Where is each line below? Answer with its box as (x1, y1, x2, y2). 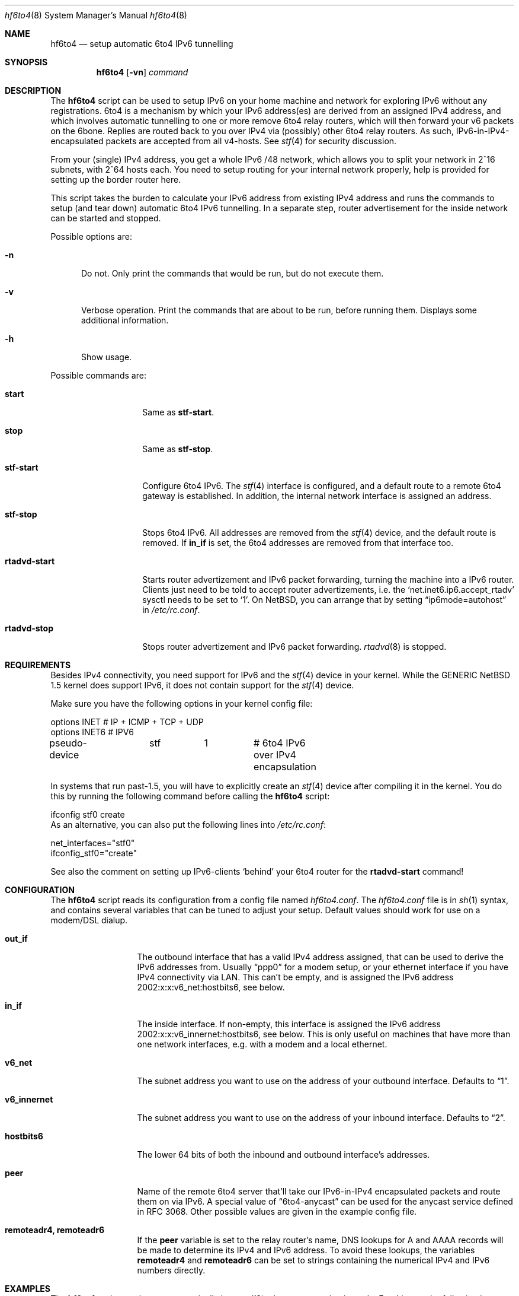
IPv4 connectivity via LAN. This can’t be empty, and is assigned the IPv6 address (137, 972, 454, 982)
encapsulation (254, 761, 316, 773)
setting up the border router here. (50, 174, 181, 185)
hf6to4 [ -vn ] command (96, 67, 188, 77)
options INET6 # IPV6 (50, 727, 134, 737)
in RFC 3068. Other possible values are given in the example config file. (137, 1206, 417, 1216)
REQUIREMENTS (5, 660, 71, 670)
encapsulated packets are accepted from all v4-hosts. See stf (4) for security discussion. (50, 136, 397, 146)
